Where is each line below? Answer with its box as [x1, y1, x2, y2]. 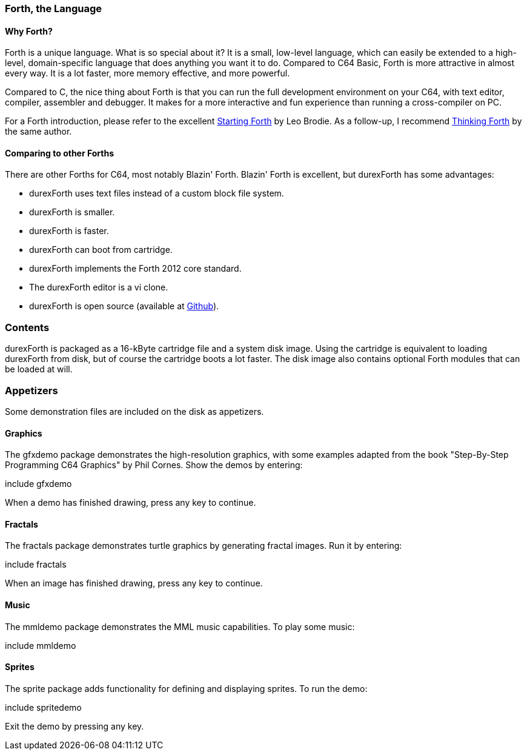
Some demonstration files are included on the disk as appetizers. [5, 406, 264, 417]
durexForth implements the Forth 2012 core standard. [29, 263, 242, 274]
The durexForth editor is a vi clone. [29, 282, 168, 293]
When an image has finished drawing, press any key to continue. [5, 578, 263, 589]
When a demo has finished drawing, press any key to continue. [5, 497, 256, 508]
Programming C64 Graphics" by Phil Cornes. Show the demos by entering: [5, 460, 303, 471]
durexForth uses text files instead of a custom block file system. [29, 188, 284, 199]
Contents [5, 321, 50, 334]
